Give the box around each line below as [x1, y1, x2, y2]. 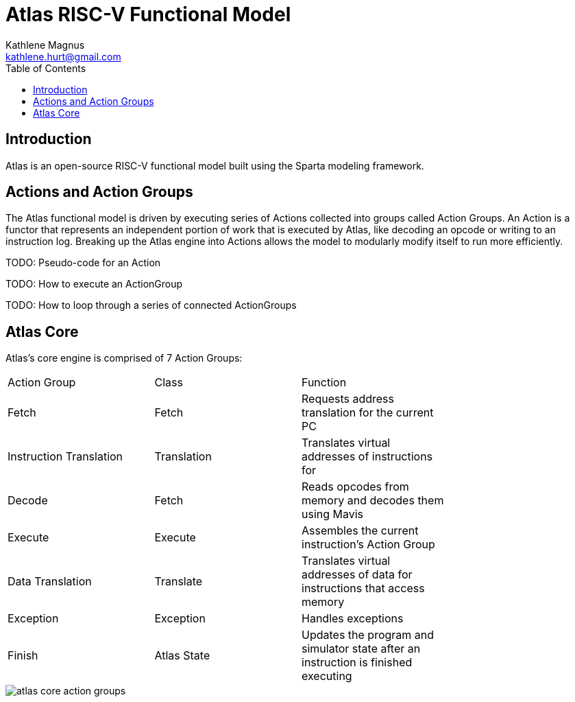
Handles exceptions [302, 611, 404, 626]
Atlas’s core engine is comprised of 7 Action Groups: [5, 352, 243, 364]
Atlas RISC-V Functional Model [5, 3, 291, 26]
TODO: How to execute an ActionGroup [5, 278, 183, 290]
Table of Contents [5, 62, 86, 74]
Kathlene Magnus [5, 38, 85, 51]
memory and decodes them [302, 493, 444, 508]
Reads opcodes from [302, 480, 409, 494]
